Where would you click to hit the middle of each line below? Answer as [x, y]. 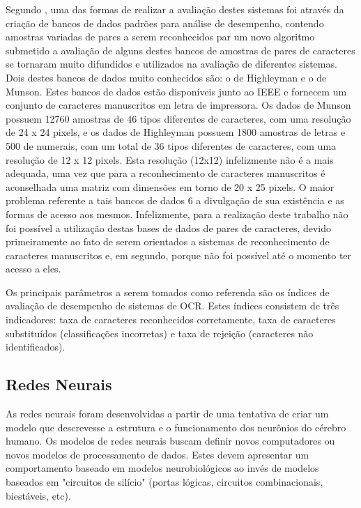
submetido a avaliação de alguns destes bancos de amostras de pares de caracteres [180, 50]
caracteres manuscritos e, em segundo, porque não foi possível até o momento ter [179, 255]
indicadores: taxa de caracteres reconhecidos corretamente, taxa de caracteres [171, 320]
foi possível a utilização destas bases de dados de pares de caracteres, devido [169, 228]
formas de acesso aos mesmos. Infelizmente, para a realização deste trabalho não [177, 214]
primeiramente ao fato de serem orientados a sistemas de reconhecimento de [168, 241]
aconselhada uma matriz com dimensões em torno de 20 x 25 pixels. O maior [170, 186]
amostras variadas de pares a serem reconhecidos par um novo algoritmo [160, 37]
